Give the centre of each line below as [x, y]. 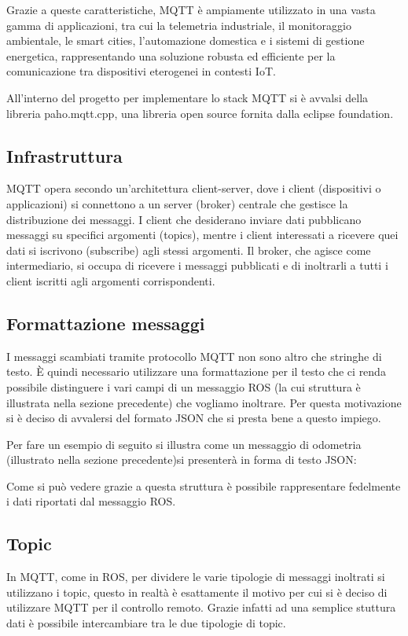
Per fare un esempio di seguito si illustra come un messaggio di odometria [184, 444]
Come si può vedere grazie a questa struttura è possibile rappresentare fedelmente [204, 485]
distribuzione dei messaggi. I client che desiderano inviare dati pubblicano [184, 219]
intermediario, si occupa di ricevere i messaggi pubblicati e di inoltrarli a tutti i [197, 265]
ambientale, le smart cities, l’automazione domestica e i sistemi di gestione [186, 40]
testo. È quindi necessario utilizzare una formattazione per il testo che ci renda [196, 371]
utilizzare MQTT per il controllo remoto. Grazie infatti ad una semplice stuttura [201, 607]
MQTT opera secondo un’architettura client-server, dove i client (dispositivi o [194, 188]
